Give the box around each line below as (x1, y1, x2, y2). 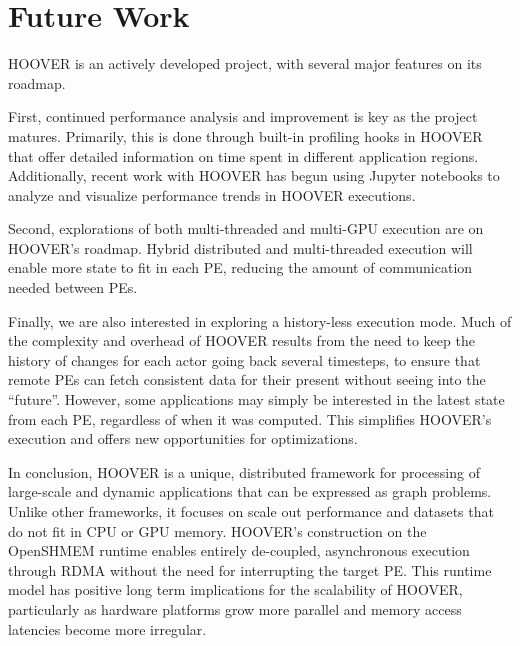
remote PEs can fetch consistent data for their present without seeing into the (8, 369, 486, 390)
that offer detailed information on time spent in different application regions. (8, 145, 479, 166)
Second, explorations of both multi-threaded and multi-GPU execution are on (8, 218, 484, 239)
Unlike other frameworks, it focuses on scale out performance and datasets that (8, 501, 494, 521)
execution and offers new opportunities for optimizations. (8, 428, 358, 449)
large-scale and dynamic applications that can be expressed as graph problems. (8, 481, 492, 502)
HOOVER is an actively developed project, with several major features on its (8, 53, 482, 74)
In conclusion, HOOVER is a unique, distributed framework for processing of (8, 461, 480, 482)
